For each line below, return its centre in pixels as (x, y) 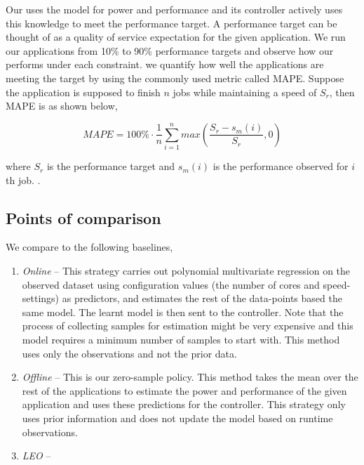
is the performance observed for (281, 166)
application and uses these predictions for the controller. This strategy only (184, 404)
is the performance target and (111, 166)
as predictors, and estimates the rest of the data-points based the (202, 298)
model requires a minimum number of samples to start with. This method (181, 340)
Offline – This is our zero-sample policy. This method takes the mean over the (190, 377)
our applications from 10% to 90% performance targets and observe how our (170, 50)
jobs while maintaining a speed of (245, 92)
